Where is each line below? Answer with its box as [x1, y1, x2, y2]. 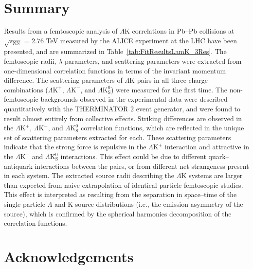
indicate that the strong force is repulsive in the [4, 142, 146, 152]
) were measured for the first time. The [110, 84, 228, 94]
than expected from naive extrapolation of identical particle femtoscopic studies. [4, 179, 243, 190]
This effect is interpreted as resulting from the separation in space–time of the [4, 189, 237, 199]
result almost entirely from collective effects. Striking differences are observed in [4, 113, 242, 123]
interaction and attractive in [164, 142, 249, 152]
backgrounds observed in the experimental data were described [40, 94, 228, 104]
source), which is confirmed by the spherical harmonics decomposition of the [4, 208, 232, 218]
